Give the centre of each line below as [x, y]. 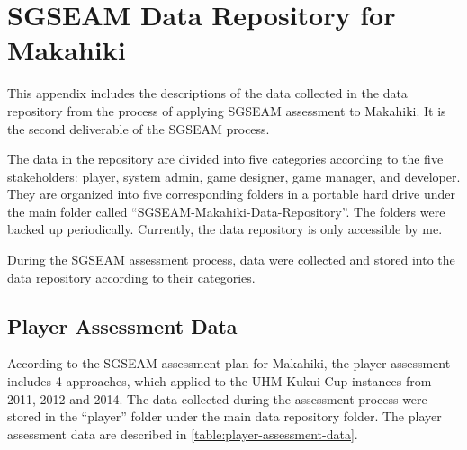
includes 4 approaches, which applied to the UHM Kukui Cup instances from [220, 381]
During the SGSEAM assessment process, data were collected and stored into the [231, 260]
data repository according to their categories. [131, 277]
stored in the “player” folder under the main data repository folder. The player [225, 416]
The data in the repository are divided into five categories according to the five [225, 159]
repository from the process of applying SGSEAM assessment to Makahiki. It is [227, 110]
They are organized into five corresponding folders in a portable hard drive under [231, 194]
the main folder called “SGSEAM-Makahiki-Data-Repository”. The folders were [226, 211]
